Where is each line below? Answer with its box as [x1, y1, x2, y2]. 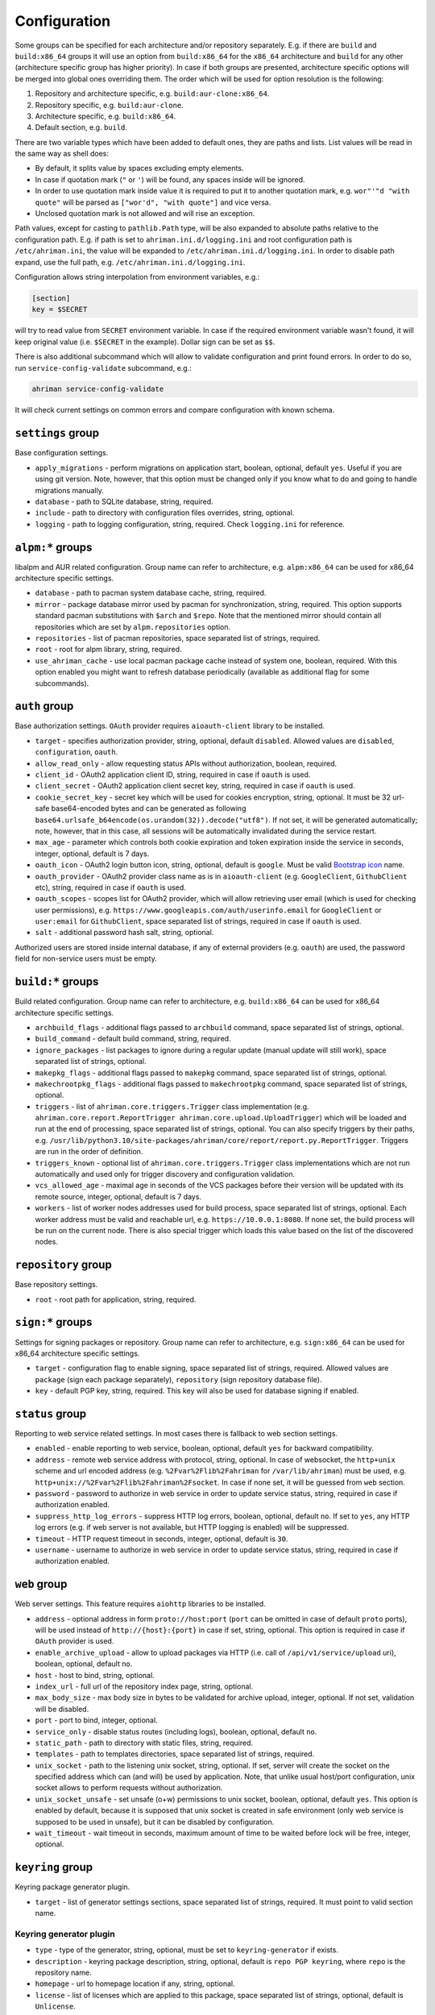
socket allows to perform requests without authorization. [35, 1783, 223, 1793]
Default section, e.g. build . [35, 123, 128, 132]
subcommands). [35, 678, 89, 688]
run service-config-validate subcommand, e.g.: [14, 363, 193, 372]
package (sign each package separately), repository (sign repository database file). [35, 1374, 322, 1384]
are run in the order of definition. [35, 1147, 143, 1157]
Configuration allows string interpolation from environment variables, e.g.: [14, 272, 260, 281]
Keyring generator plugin [14, 1928, 116, 1939]
